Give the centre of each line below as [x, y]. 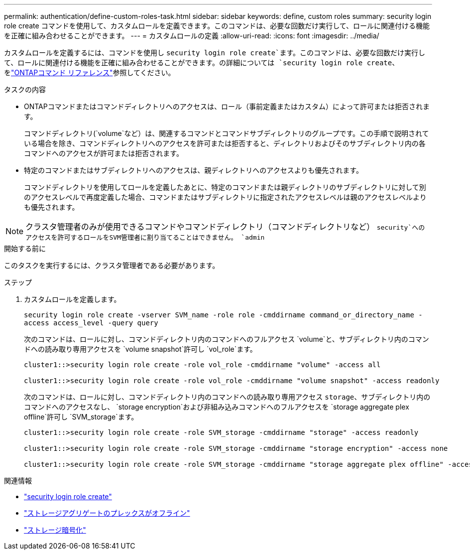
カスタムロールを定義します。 [72, 299]
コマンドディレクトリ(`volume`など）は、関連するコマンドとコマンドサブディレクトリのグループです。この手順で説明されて [227, 133]
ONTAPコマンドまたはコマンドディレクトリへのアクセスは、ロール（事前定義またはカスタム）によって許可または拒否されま [227, 106]
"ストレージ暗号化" [55, 530]
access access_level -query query [91, 323]
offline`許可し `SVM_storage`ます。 [81, 417]
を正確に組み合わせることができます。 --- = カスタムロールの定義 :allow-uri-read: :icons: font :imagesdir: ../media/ [192, 36]
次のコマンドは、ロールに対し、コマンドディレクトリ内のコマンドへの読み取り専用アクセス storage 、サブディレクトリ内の [227, 397]
